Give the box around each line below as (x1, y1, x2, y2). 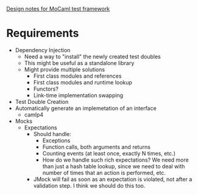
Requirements (6, 27, 79, 40)
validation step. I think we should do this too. (33, 182, 146, 189)
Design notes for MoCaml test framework (6, 5, 110, 12)
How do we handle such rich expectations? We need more (42, 156, 189, 163)
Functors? (33, 85, 59, 92)
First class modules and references (33, 72, 122, 80)
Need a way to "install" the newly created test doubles (24, 53, 161, 60)
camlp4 (24, 111, 44, 118)
